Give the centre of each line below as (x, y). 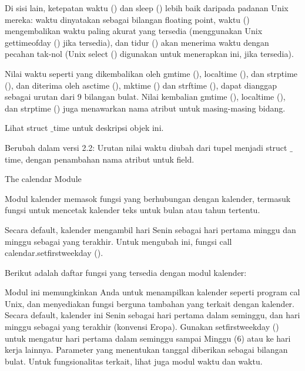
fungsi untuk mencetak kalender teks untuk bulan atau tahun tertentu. (133, 210)
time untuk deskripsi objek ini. (108, 128)
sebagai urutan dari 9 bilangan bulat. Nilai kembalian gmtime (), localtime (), (145, 97)
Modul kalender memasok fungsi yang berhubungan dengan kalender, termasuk (148, 198)
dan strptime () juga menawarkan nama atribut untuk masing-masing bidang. (145, 108)
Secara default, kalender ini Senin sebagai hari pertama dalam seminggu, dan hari (152, 315)
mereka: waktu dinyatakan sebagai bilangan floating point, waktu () (127, 19)
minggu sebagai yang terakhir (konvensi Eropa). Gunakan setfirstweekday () (142, 327)
